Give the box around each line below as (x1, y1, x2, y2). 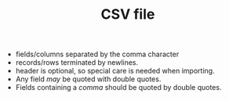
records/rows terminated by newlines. (15, 58, 139, 67)
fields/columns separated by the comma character (15, 49, 180, 59)
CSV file (100, 5, 155, 23)
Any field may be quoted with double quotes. (15, 74, 162, 84)
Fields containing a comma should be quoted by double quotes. (15, 83, 222, 92)
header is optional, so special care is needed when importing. (15, 66, 215, 76)
